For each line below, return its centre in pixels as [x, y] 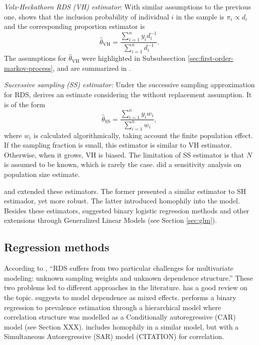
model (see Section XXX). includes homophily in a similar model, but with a [121, 326]
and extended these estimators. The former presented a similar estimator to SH [125, 191]
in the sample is [200, 16]
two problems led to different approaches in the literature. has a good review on [126, 287]
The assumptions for [35, 58]
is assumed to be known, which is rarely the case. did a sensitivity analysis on [123, 164]
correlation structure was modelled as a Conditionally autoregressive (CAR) [120, 317]
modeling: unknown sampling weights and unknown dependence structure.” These [129, 277]
